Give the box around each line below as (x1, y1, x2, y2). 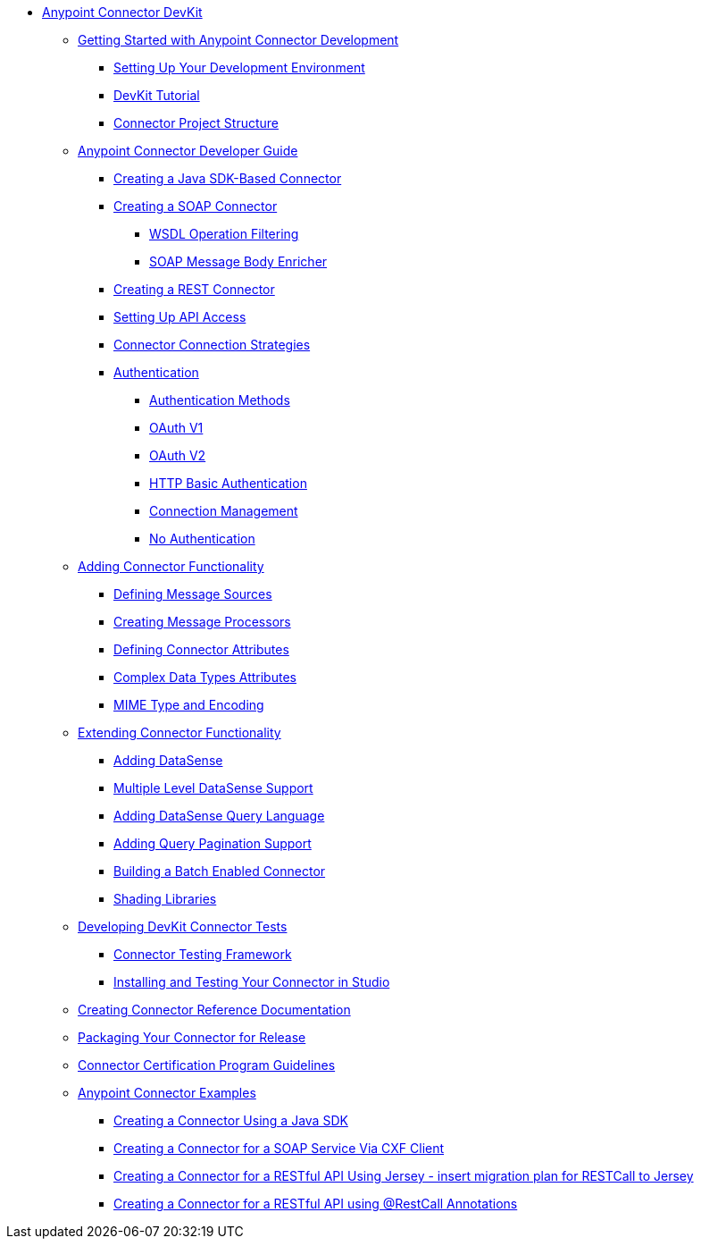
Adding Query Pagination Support (113, 836, 312, 851)
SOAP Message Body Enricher (149, 254, 328, 269)
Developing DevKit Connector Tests (78, 919, 288, 934)
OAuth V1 (149, 420, 204, 435)
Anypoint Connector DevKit (42, 4, 203, 20)
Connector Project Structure (113, 115, 279, 130)
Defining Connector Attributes (113, 642, 289, 657)
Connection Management (149, 503, 298, 518)
